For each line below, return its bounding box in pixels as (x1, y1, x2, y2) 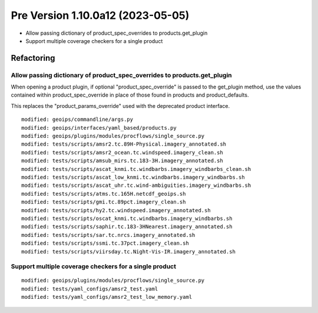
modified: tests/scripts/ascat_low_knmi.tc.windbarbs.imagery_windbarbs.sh (21, 174, 245, 180)
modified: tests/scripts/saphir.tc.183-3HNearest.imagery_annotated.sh (21, 223, 233, 230)
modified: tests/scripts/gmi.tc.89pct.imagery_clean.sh (21, 199, 186, 206)
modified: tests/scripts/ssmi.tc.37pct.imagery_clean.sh (21, 240, 190, 247)
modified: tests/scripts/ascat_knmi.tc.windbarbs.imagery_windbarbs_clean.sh (21, 166, 251, 172)
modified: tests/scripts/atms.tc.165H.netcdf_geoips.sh (21, 190, 186, 197)
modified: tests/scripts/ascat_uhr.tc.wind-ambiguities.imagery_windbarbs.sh (21, 182, 251, 189)
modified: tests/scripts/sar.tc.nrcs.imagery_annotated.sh (21, 232, 196, 238)
